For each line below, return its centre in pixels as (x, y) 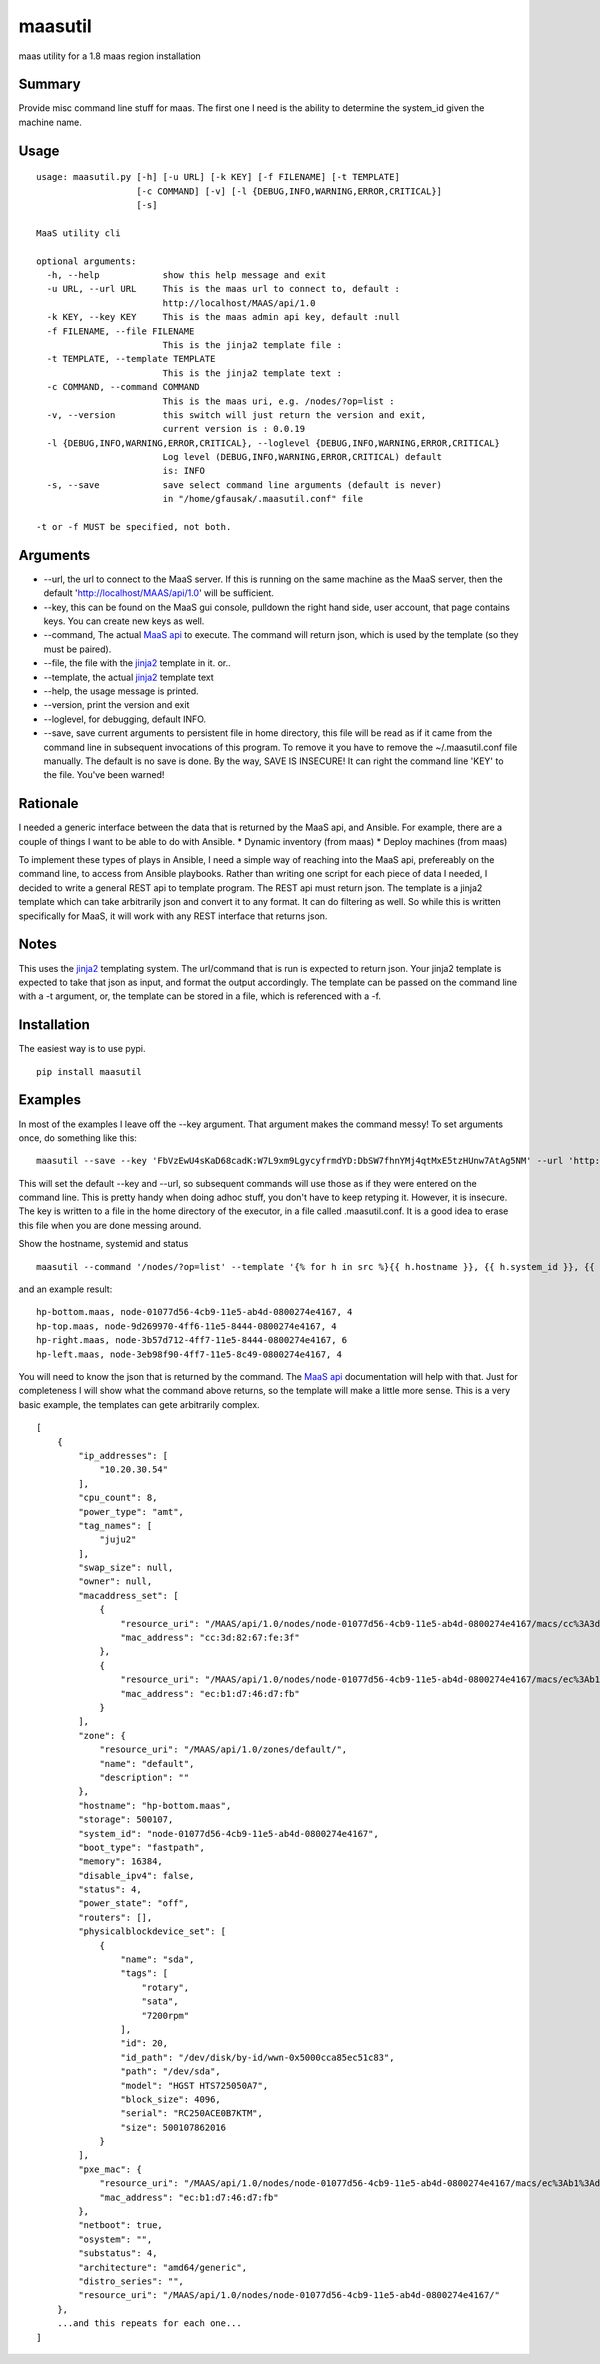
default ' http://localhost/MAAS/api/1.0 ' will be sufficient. (159, 593)
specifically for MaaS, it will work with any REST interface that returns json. (173, 916)
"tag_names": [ (115, 1525)
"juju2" (118, 1539)
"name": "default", (147, 1763)
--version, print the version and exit (116, 705)
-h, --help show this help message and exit (186, 274)
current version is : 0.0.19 (233, 429)
